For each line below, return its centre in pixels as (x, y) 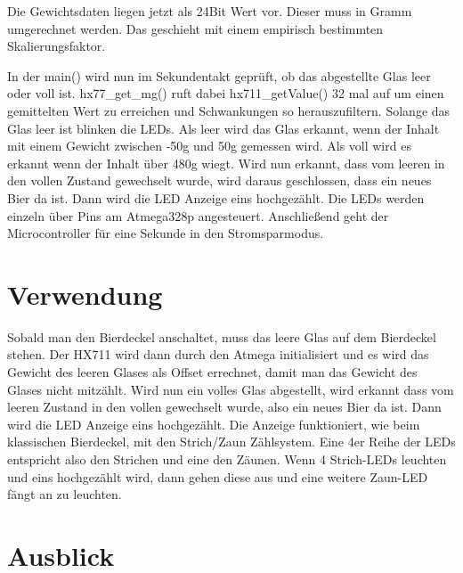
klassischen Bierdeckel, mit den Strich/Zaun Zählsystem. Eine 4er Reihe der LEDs (231, 442)
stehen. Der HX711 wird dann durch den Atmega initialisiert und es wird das (218, 354)
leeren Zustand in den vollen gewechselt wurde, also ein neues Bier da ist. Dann (224, 407)
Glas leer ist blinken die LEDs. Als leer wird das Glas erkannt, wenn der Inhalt (223, 128)
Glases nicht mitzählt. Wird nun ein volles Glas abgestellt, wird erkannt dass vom (231, 389)
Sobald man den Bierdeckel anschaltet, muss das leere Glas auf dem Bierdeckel (222, 336)
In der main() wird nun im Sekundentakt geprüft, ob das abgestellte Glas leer (219, 75)
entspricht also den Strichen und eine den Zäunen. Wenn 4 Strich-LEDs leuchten (227, 459)
